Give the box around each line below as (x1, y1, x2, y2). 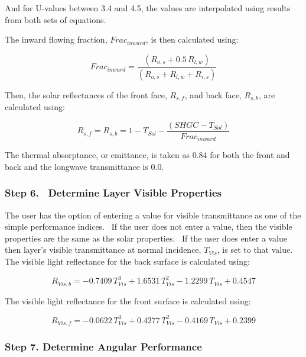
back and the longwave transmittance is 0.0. (5, 160, 164, 172)
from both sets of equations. (5, 13, 106, 25)
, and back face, (184, 88, 242, 101)
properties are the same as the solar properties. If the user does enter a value (5, 231, 287, 244)
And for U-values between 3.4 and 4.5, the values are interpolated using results (5, 2, 291, 14)
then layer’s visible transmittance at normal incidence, (5, 243, 201, 256)
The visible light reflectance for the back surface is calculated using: (5, 255, 250, 267)
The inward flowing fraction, (5, 33, 108, 46)
